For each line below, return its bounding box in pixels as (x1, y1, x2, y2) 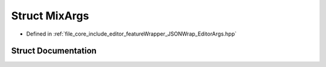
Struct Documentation (11, 46, 97, 56)
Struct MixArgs (11, 9, 89, 22)
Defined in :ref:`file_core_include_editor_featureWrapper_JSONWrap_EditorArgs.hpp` (26, 30, 237, 37)
